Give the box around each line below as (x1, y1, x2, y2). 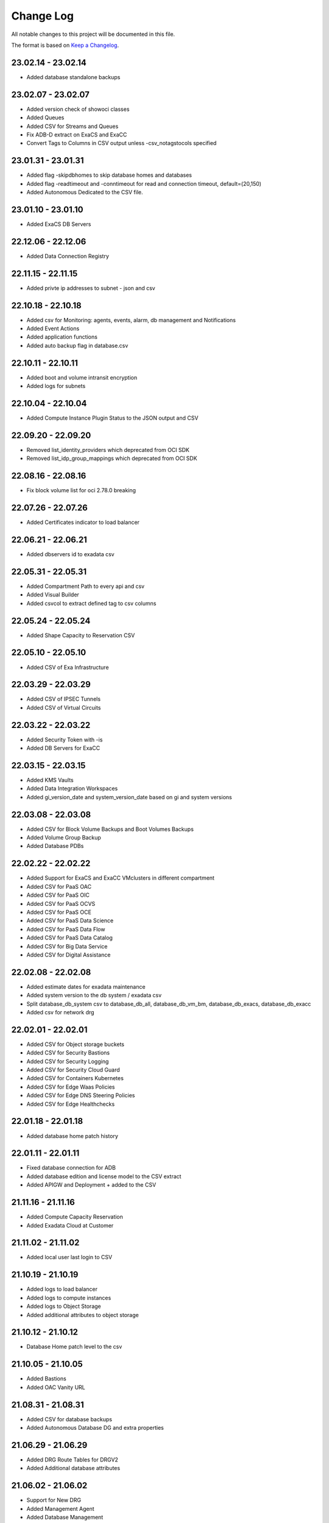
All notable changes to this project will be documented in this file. (11, 30, 175, 38)
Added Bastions (26, 1375, 66, 1382)
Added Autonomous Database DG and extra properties (26, 1424, 164, 1431)
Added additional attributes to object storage (26, 1311, 140, 1318)
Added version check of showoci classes (26, 105, 130, 113)
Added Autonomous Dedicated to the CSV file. (26, 189, 143, 196)
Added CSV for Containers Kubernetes (26, 1075, 124, 1082)
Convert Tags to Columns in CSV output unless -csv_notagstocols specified (26, 140, 217, 147)
